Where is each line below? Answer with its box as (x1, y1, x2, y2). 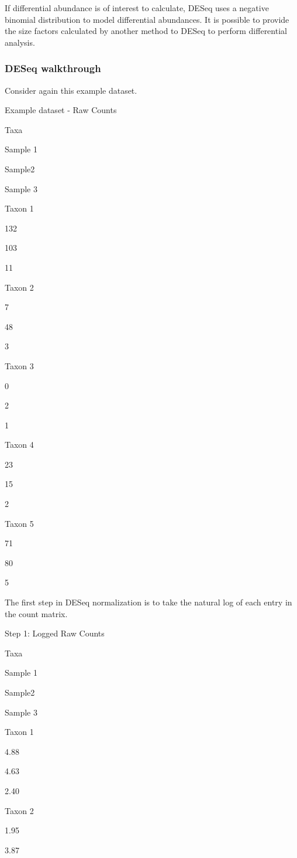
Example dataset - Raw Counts (5, 104, 117, 116)
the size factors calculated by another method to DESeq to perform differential (5, 25, 287, 37)
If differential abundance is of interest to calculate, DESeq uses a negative (5, 2, 269, 13)
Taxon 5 (5, 517, 34, 529)
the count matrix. (5, 607, 68, 619)
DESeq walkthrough (5, 61, 101, 76)
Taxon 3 (5, 359, 34, 372)
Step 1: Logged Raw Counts (5, 627, 105, 639)
